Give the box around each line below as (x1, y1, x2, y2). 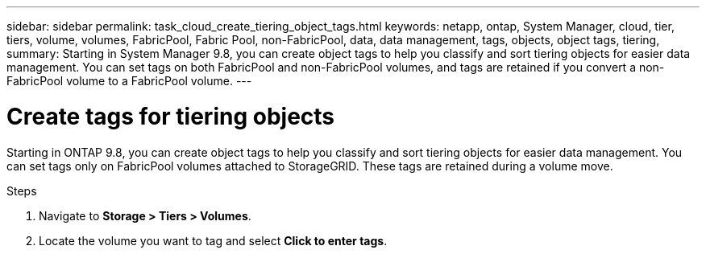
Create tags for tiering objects (6, 102, 335, 130)
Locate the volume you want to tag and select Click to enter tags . (39, 233, 388, 248)
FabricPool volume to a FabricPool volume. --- (6, 74, 252, 88)
